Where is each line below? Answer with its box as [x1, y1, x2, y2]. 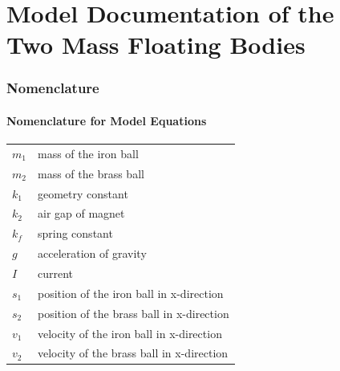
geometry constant [37, 185, 128, 202]
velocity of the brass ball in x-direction [37, 344, 229, 361]
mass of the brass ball [37, 165, 144, 181]
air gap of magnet [37, 205, 125, 222]
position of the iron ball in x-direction [37, 284, 224, 301]
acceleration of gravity [37, 245, 147, 262]
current [37, 265, 74, 282]
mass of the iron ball [37, 145, 139, 161]
